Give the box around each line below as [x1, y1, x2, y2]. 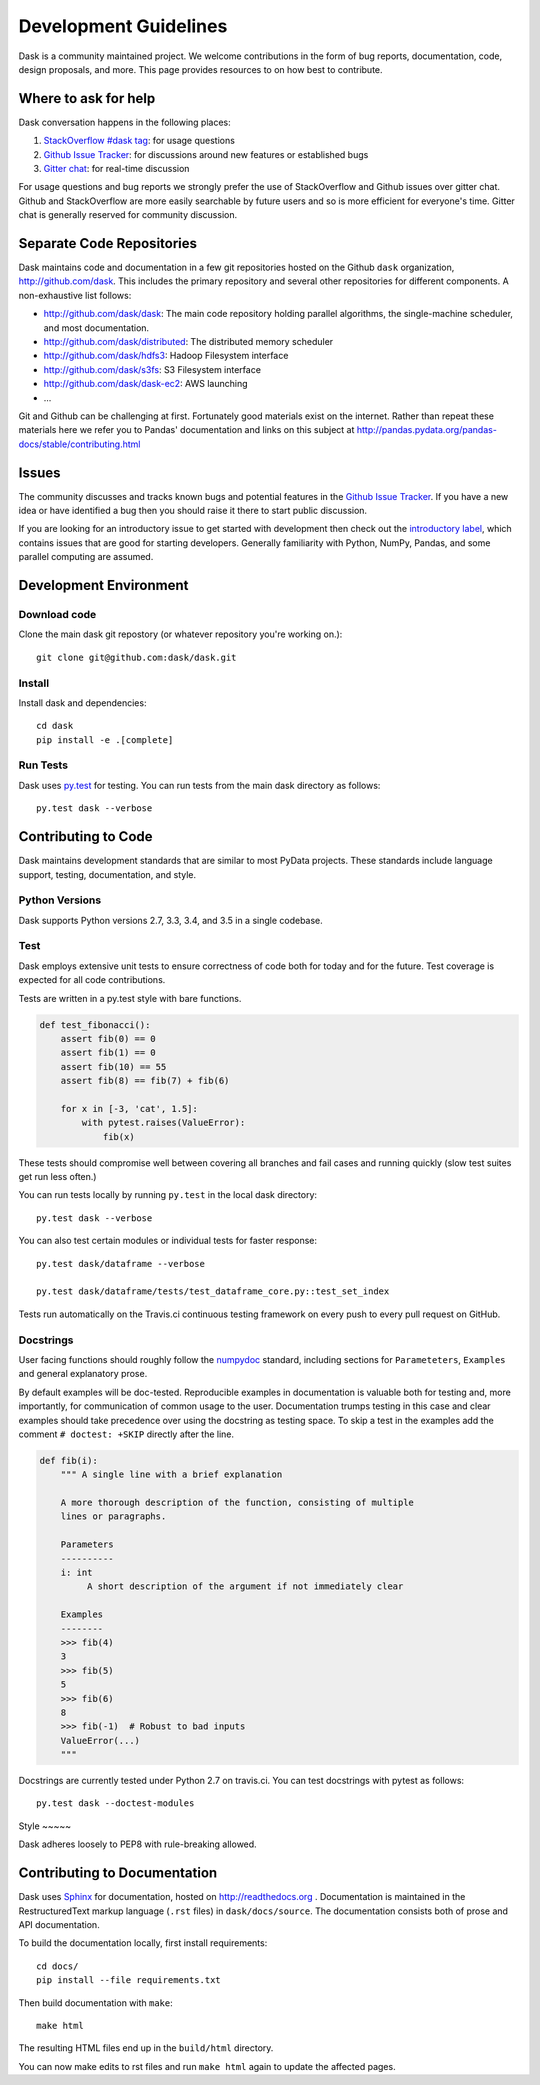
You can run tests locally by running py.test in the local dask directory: [18, 1189, 318, 1201]
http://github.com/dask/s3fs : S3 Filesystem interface [43, 363, 262, 375]
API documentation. [18, 1918, 100, 1930]
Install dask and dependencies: [18, 696, 147, 709]
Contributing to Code [18, 828, 154, 845]
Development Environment [18, 577, 189, 594]
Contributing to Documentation [18, 1865, 218, 1882]
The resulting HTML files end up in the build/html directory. [18, 2042, 274, 2054]
